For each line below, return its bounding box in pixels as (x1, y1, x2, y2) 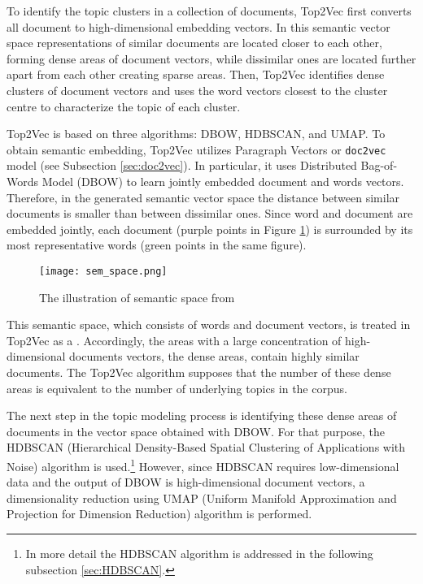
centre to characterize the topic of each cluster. (7, 97, 241, 115)
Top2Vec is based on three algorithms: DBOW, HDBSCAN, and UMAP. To (7, 125, 386, 142)
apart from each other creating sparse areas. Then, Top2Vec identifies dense (7, 66, 385, 83)
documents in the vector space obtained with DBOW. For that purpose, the (7, 422, 385, 439)
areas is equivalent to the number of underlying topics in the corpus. (7, 379, 347, 396)
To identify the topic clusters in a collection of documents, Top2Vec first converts (7, 2, 412, 19)
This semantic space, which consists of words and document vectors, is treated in (7, 316, 411, 333)
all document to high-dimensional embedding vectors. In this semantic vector (7, 18, 390, 35)
